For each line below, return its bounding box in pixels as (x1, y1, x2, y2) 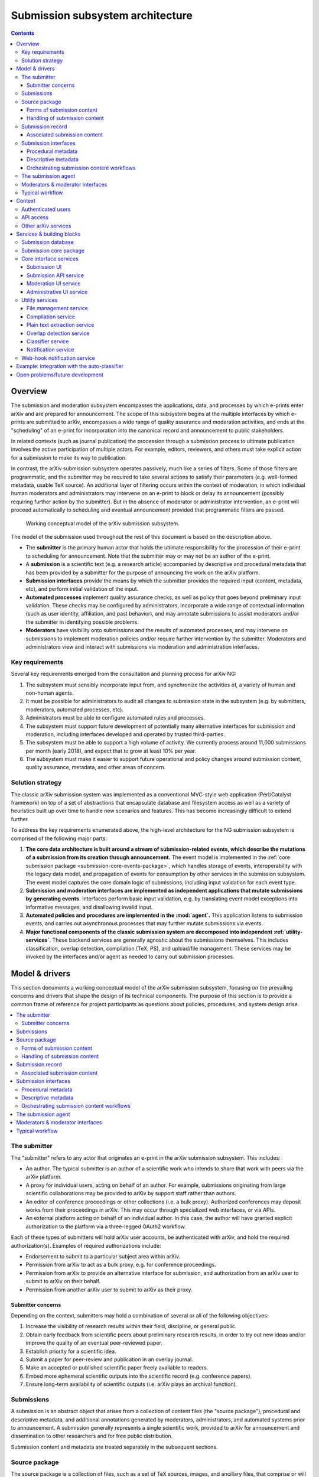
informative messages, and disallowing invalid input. (25, 903, 153, 910)
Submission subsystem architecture (11, 9, 193, 22)
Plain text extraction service (27, 321, 95, 328)
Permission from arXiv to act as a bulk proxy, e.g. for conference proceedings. (25, 1261, 217, 1268)
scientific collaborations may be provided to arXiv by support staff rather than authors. (25, 1190, 236, 1197)
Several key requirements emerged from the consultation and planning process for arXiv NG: (11, 671, 237, 678)
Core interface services (21, 255, 79, 262)
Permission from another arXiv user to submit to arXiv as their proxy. (25, 1286, 193, 1293)
